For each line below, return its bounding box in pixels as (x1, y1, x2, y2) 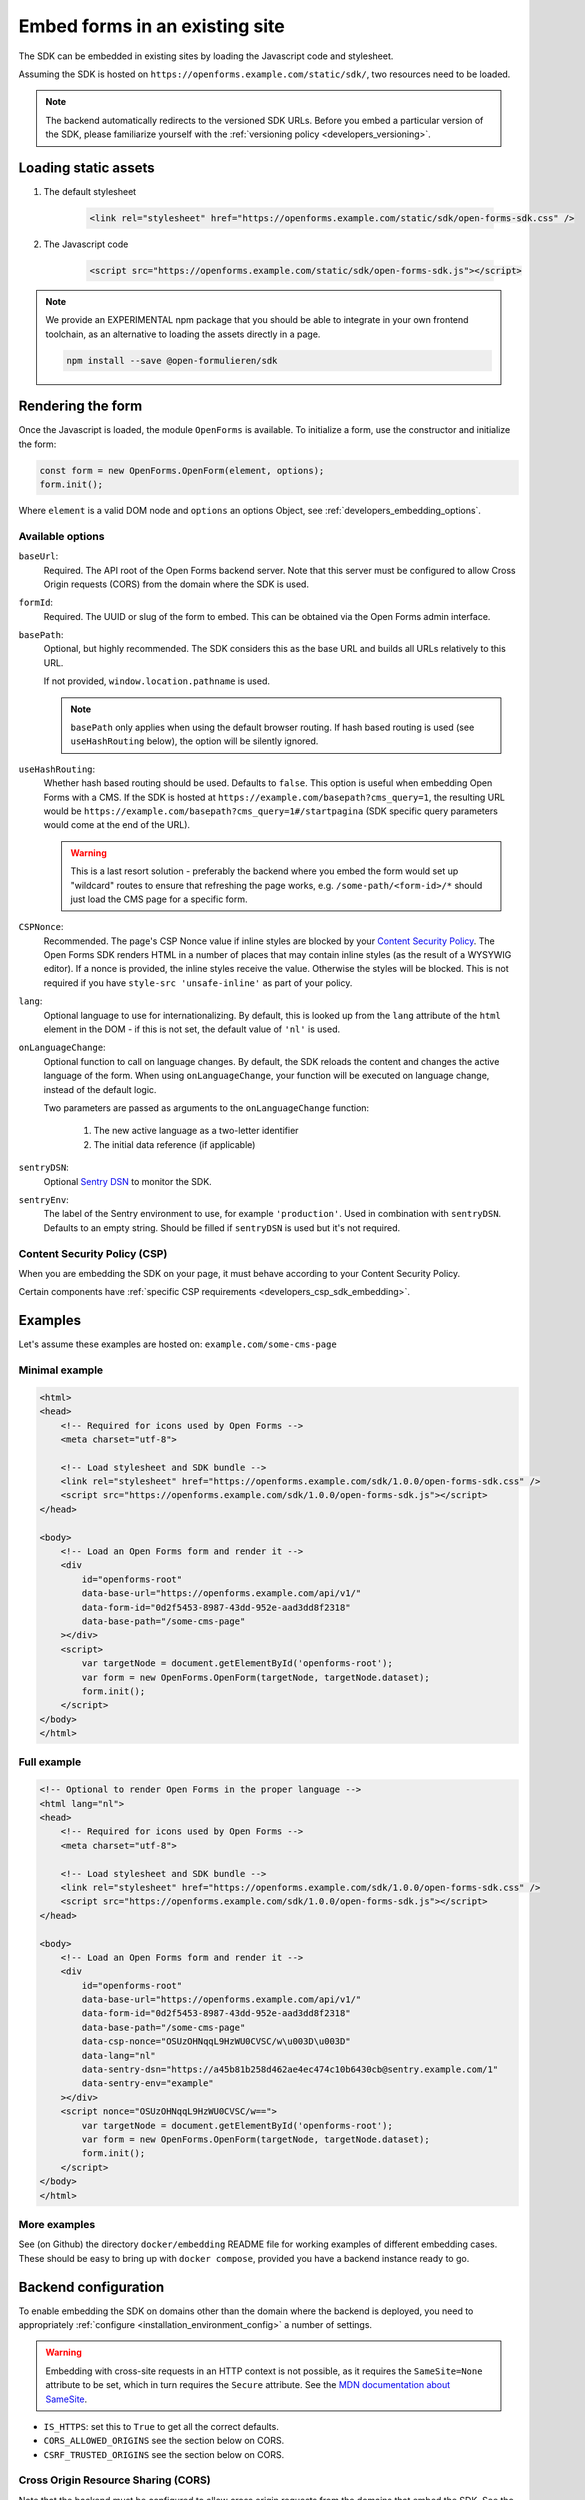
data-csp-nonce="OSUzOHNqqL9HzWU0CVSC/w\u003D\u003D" (81, 2036, 351, 2047)
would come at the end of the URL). (43, 819, 190, 831)
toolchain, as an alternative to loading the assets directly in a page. (45, 328, 321, 340)
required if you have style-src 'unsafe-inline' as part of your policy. (43, 976, 353, 989)
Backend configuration (18, 2278, 165, 2295)
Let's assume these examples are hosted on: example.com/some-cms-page (18, 1338, 337, 1350)
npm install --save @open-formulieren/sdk (66, 355, 278, 366)
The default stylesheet (43, 186, 137, 198)
